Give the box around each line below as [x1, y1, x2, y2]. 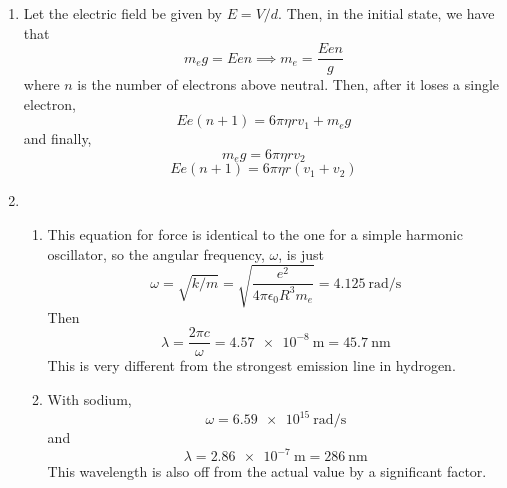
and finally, [23, 128, 92, 149]
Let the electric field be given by [23, 3, 222, 23]
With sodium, [47, 389, 132, 410]
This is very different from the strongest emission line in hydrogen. [47, 355, 456, 376]
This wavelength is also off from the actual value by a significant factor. [47, 461, 487, 482]
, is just [278, 243, 324, 264]
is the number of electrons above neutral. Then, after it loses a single [77, 74, 500, 95]
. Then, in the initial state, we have [278, 3, 495, 23]
